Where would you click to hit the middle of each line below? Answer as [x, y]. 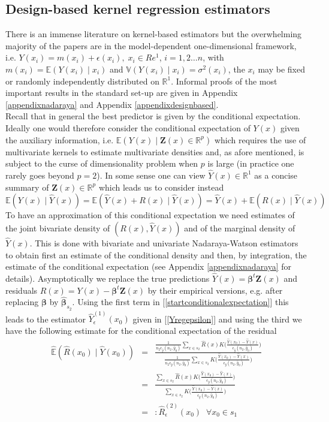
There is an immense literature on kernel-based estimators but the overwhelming [154, 34]
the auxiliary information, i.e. [60, 139]
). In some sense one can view [151, 175]
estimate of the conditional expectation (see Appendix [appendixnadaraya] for [149, 266]
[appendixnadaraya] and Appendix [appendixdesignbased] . [112, 104]
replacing [22, 302]
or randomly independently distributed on [82, 81]
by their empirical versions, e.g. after [215, 290]
